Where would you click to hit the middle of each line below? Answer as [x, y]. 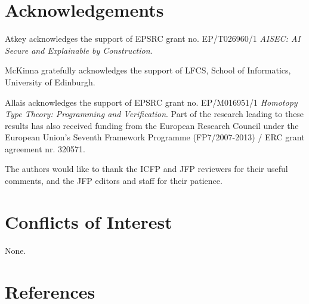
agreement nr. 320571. [45, 148]
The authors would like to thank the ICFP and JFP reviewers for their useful [146, 169]
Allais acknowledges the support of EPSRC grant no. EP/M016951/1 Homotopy [151, 102]
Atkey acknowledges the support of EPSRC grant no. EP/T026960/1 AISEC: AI [153, 39]
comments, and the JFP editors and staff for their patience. [114, 181]
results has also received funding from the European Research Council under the [152, 125]
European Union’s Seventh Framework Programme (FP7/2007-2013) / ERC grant [155, 137]
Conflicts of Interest [89, 221]
